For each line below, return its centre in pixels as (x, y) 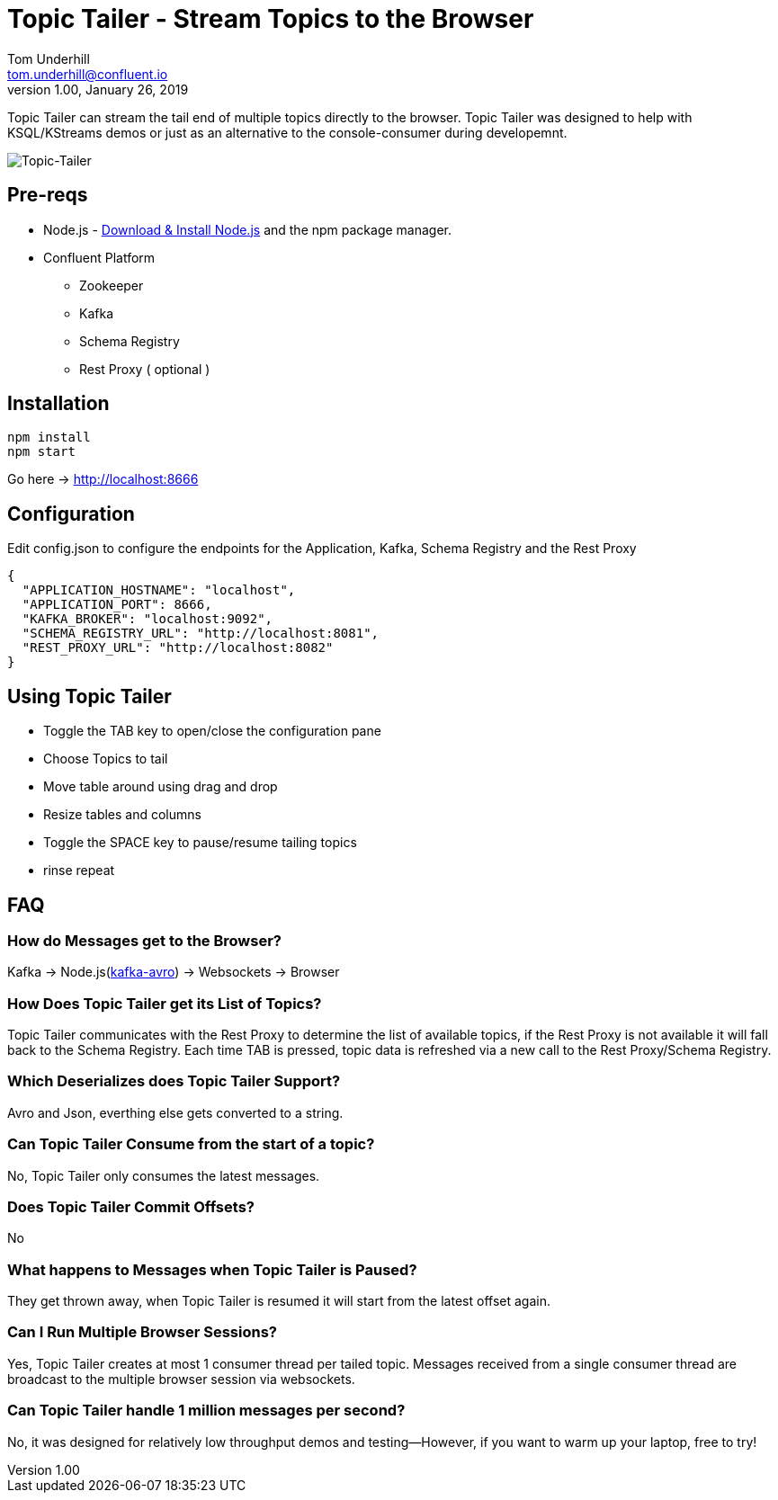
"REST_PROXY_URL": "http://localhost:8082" (178, 648)
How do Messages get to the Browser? (145, 940)
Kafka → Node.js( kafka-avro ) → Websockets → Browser (174, 972)
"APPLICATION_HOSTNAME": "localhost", (159, 590)
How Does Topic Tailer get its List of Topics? (165, 1003)
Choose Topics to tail (106, 759)
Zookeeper (112, 285)
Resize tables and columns (122, 815)
